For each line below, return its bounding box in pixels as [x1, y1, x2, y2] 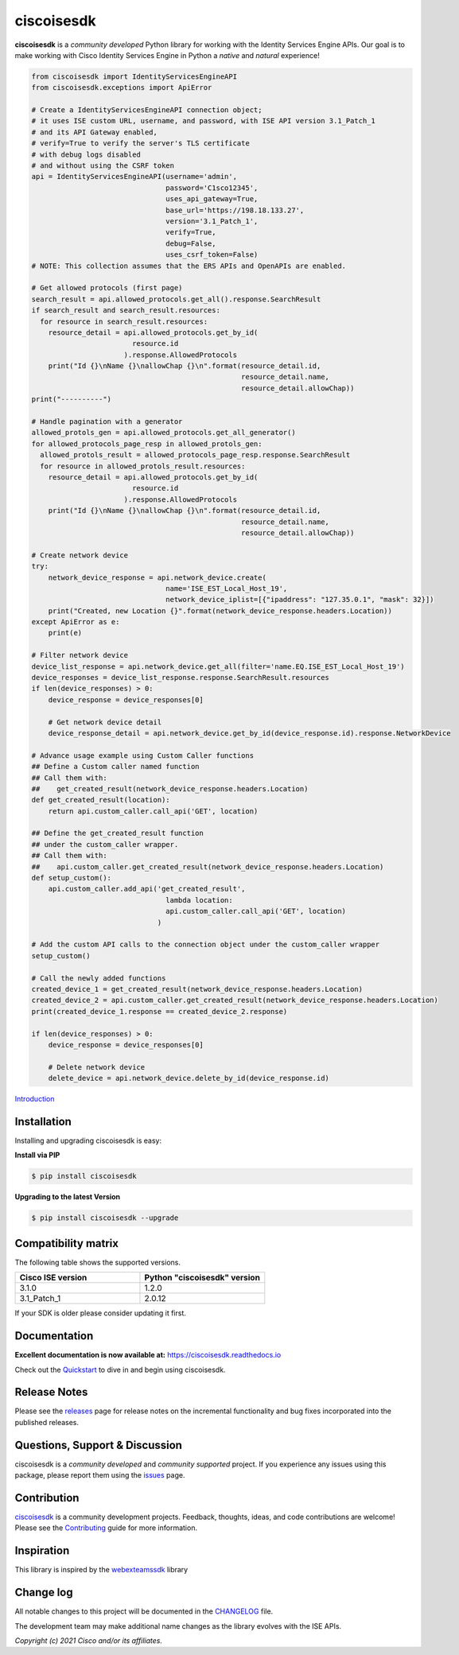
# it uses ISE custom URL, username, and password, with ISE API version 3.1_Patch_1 [31, 116, 375, 126]
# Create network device [31, 550, 129, 560]
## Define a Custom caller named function [31, 762, 200, 771]
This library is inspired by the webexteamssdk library [14, 1565, 189, 1575]
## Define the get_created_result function [31, 829, 204, 838]
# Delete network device [48, 1063, 146, 1071]
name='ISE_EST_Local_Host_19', [165, 584, 288, 592]
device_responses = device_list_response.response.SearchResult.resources [31, 673, 330, 682]
